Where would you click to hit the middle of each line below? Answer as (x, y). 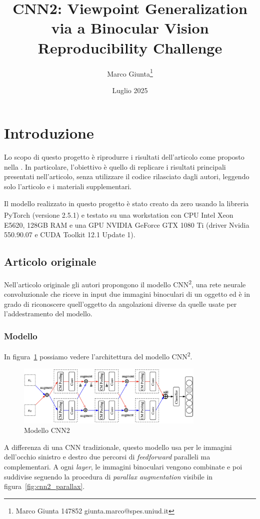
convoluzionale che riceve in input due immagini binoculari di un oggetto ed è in (127, 294)
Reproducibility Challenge (130, 47)
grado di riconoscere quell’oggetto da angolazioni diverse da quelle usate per (120, 304)
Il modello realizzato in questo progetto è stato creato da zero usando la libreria (126, 203)
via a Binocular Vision (130, 28)
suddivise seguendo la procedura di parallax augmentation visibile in (108, 476)
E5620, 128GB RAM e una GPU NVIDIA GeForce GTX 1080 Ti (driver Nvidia (127, 224)
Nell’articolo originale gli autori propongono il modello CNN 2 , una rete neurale (125, 283)
